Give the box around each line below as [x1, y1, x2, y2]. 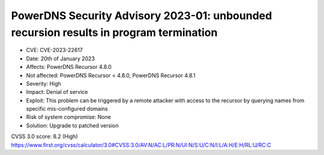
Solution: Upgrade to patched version [26, 121, 119, 129]
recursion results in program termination [11, 26, 218, 39]
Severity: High [26, 80, 61, 87]
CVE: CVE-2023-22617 [26, 47, 83, 54]
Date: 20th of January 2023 [26, 54, 95, 62]
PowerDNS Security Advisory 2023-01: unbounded [11, 9, 272, 22]
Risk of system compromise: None [26, 114, 111, 121]
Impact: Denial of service [26, 89, 88, 96]
